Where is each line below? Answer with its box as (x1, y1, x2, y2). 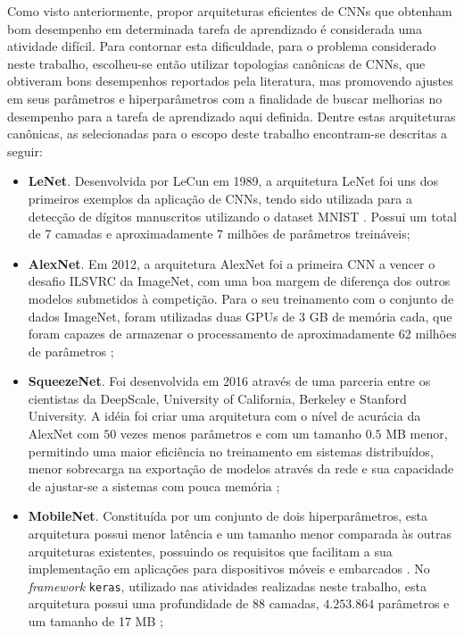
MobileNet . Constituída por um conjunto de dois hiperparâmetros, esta (28, 506, 427, 525)
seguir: (7, 141, 43, 160)
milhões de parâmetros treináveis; (227, 224, 410, 243)
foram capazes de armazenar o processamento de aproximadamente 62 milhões (28, 324, 457, 343)
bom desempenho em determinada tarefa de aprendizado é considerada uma (7, 19, 423, 38)
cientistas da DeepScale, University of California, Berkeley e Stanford (28, 389, 407, 407)
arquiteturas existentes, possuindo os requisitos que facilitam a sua (28, 541, 393, 560)
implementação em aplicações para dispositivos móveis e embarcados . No (28, 559, 430, 578)
